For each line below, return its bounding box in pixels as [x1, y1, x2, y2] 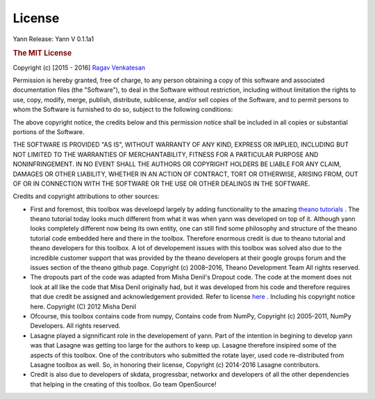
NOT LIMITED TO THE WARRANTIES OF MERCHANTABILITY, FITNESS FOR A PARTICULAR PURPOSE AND [12, 150, 319, 158]
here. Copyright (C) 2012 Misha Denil [30, 302, 137, 311]
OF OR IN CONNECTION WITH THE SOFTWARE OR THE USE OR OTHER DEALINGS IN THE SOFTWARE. [12, 179, 310, 188]
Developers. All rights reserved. [30, 322, 121, 330]
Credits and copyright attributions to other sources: [12, 192, 160, 201]
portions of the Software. [12, 127, 85, 136]
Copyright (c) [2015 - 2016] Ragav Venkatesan [12, 63, 146, 72]
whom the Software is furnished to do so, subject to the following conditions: [12, 105, 233, 114]
